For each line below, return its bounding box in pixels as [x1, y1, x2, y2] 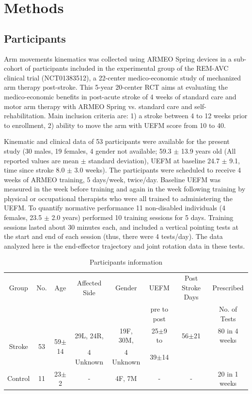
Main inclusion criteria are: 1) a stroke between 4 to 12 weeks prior [48, 110, 248, 121]
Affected [77, 278, 102, 288]
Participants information [89, 257, 163, 267]
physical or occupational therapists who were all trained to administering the [4, 193, 233, 203]
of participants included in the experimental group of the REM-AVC [25, 63, 229, 73]
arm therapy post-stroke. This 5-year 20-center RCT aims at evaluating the [4, 82, 228, 92]
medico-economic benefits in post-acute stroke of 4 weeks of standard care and [4, 91, 236, 101]
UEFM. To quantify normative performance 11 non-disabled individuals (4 [4, 203, 225, 213]
